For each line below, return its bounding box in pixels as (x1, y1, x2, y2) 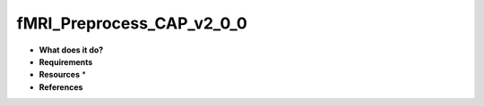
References (39, 81, 83, 93)
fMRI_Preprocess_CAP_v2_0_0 (16, 13, 248, 33)
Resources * (39, 69, 87, 80)
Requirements (39, 56, 93, 67)
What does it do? (39, 45, 104, 55)
